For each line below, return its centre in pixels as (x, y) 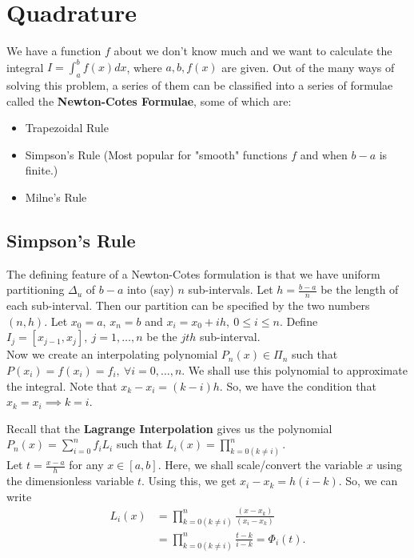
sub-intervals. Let (231, 289)
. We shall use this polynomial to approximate (295, 369)
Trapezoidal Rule (67, 128)
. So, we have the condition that (298, 385)
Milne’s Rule (56, 197)
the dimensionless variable (70, 481)
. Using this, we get (189, 481)
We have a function (54, 51)
